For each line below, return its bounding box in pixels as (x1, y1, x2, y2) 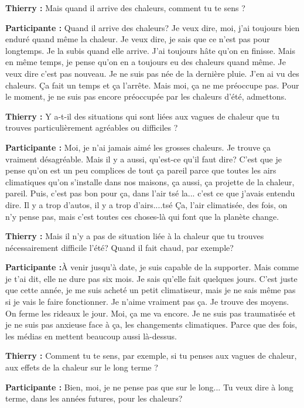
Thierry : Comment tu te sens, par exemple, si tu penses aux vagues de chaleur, (5, 349, 297, 362)
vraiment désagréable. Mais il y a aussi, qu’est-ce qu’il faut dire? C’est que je (5, 152, 282, 165)
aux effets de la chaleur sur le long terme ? (5, 361, 158, 373)
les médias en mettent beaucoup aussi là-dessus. (5, 329, 177, 342)
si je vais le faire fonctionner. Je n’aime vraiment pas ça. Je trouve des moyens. (5, 295, 289, 308)
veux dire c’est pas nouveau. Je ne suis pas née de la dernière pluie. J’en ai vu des (5, 67, 299, 79)
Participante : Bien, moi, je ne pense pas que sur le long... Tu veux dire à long (5, 380, 293, 393)
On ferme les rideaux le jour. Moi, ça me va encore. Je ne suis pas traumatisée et (5, 307, 296, 319)
